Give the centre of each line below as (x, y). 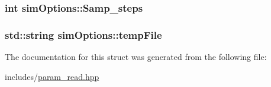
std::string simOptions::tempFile (83, 34)
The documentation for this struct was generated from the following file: (136, 57)
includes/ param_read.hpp (52, 76)
